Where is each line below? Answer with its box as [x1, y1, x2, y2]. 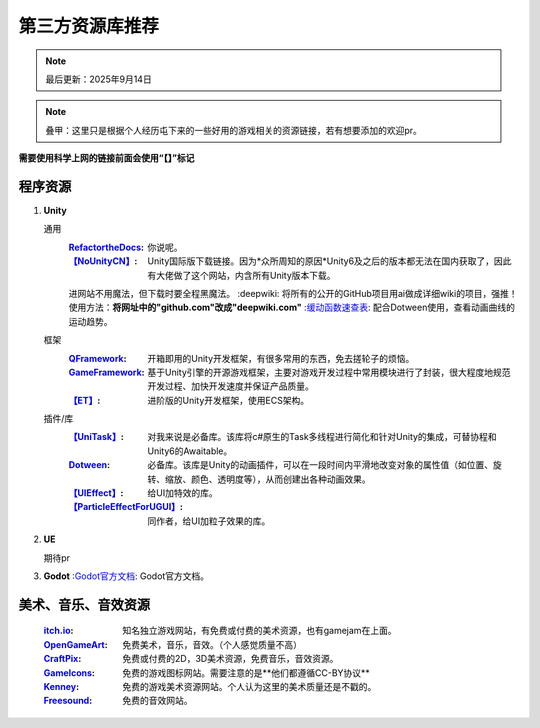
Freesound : [43, 695, 93, 707]
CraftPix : [43, 653, 82, 665]
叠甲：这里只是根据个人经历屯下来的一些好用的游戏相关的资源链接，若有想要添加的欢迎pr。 [45, 124, 422, 136]
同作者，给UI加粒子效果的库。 [147, 515, 271, 527]
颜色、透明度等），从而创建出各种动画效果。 [190, 473, 371, 485]
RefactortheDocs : [68, 241, 145, 253]
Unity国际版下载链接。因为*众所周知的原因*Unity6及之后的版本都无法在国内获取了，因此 [147, 255, 512, 267]
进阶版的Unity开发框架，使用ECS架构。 [147, 394, 310, 406]
